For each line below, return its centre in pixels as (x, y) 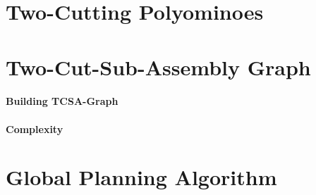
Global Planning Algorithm (141, 177)
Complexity (35, 128)
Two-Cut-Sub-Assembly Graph (158, 67)
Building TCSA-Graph (62, 101)
